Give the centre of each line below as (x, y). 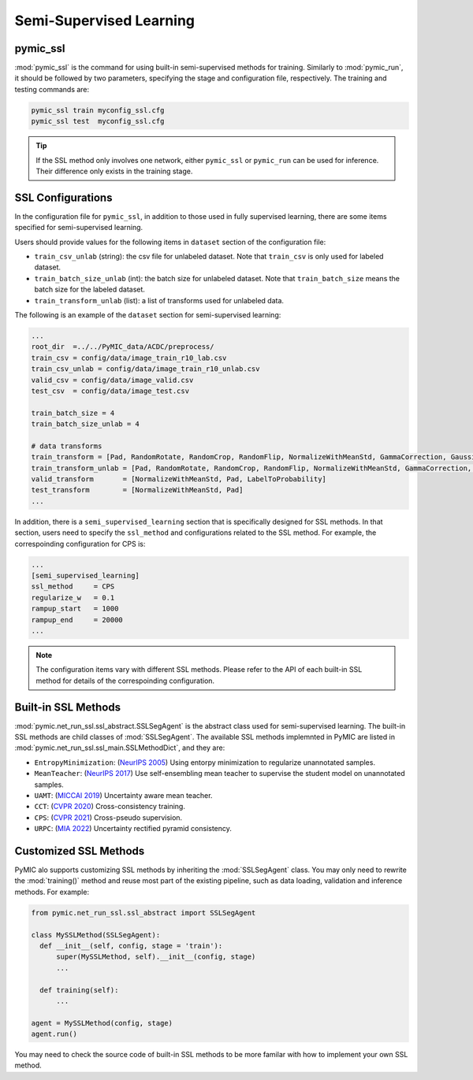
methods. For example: (52, 892)
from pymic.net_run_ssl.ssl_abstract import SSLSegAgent (143, 913)
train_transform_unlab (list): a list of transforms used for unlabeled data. (159, 300)
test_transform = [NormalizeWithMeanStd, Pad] (137, 490)
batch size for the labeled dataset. (90, 289)
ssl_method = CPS (73, 586)
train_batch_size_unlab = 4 (85, 424)
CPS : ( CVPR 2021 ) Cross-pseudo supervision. (108, 817)
